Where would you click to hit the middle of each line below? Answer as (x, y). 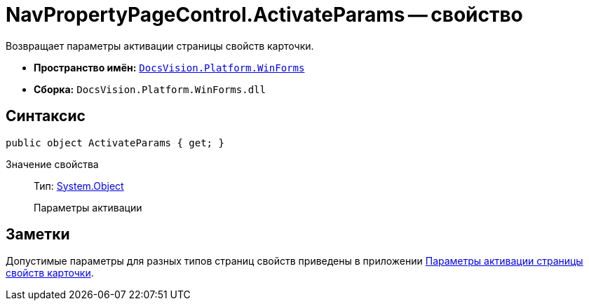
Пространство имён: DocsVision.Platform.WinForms (169, 67)
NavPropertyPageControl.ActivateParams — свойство (264, 15)
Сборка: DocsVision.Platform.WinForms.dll (150, 89)
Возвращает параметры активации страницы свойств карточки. (160, 46)
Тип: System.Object (79, 186)
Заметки (38, 235)
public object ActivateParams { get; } (115, 142)
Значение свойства (52, 164)
